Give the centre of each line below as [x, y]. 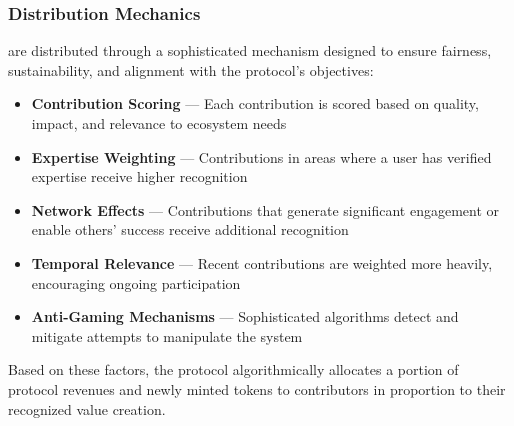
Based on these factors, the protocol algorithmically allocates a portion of [233, 369]
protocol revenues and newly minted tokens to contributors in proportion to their [257, 388]
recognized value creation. [87, 408]
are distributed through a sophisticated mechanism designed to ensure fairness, [250, 50]
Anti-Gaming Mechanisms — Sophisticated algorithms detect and [245, 316]
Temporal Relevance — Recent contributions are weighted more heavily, [262, 262]
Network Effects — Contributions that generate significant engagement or [265, 209]
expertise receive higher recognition [139, 176]
